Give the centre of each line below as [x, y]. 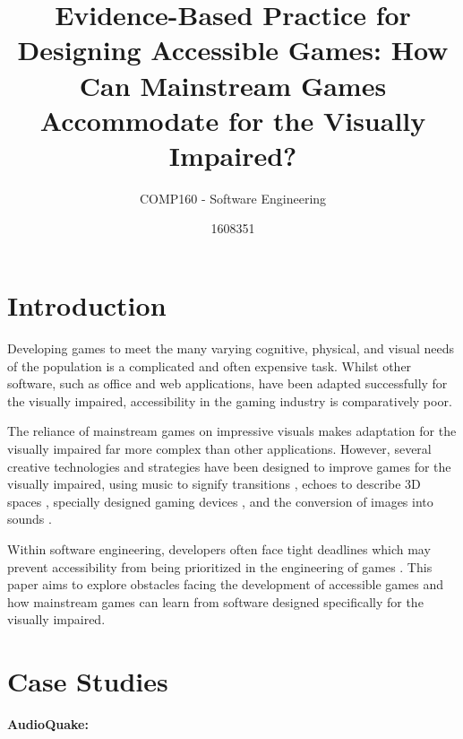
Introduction [87, 305]
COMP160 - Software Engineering [233, 198]
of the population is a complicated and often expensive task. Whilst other [210, 365]
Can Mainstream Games [233, 85]
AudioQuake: [48, 724]
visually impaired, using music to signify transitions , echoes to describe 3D [214, 484]
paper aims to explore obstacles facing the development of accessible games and [225, 584]
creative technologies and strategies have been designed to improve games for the [229, 466]
